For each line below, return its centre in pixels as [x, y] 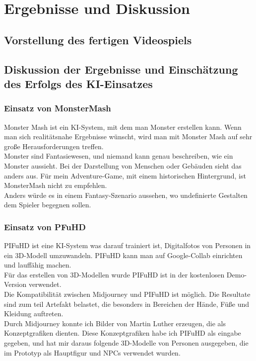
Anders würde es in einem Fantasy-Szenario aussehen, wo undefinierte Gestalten [126, 195]
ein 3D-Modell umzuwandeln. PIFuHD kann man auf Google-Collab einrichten [123, 255]
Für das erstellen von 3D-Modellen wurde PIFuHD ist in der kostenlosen [114, 274]
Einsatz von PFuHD [45, 226]
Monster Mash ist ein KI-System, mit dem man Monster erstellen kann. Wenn [123, 127]
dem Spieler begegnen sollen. [48, 205]
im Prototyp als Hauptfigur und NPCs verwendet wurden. [92, 352]
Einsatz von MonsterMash [58, 108]
